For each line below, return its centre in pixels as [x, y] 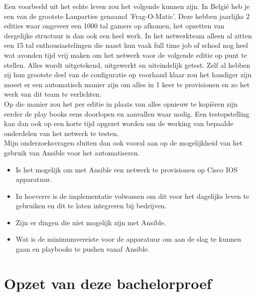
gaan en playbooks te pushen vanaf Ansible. [83, 249]
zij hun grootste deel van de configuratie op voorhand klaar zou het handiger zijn [128, 74]
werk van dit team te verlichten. [53, 94]
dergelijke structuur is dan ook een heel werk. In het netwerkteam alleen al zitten [128, 35]
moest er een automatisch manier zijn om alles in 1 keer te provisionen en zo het [127, 84]
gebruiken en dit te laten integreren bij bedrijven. [91, 206]
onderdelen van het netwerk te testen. [62, 133]
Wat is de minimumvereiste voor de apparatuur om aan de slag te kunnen [128, 239]
